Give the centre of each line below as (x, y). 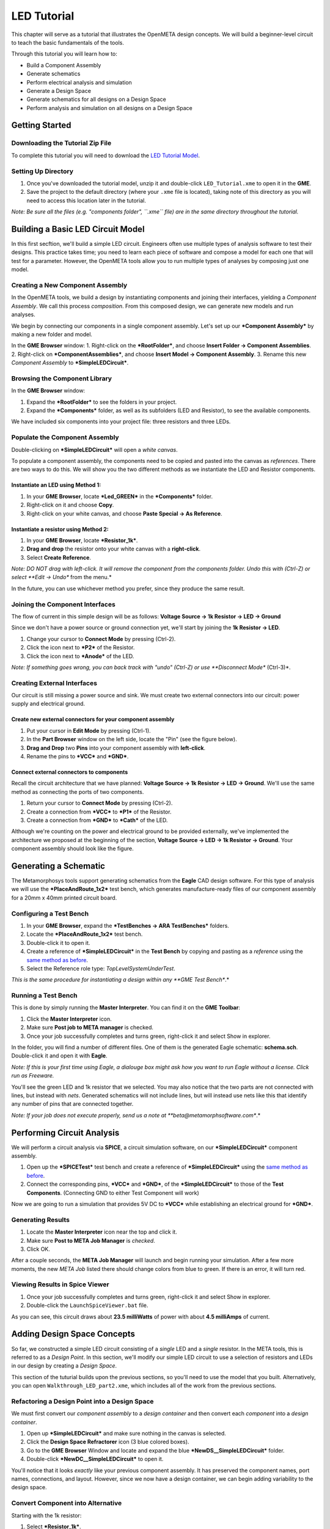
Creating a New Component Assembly (69, 285)
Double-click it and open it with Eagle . (59, 1056)
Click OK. (38, 1249)
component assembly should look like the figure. (72, 849)
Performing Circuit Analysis (65, 1132)
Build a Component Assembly (64, 65)
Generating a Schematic (58, 866)
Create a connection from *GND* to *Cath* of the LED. (97, 820)
